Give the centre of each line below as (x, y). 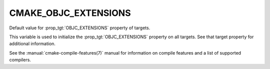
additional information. (32, 44)
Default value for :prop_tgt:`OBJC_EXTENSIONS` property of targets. (80, 28)
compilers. (20, 60)
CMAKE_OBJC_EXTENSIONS (70, 13)
